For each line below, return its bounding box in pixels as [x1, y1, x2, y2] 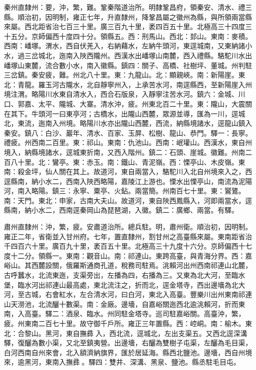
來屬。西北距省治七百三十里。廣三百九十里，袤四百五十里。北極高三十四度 [4, 21, 245, 32]
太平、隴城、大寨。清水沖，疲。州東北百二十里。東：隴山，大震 [38, 98, 245, 109]
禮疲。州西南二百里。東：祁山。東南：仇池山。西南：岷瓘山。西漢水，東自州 [4, 137, 252, 148]
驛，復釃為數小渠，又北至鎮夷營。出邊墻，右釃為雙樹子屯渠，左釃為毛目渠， [4, 337, 252, 348]
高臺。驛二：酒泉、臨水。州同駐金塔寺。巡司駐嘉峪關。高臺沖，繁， [24, 308, 245, 319]
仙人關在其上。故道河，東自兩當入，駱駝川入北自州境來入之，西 [45, 166, 252, 177]
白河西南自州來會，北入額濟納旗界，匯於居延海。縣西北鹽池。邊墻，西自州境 [4, 347, 252, 357]
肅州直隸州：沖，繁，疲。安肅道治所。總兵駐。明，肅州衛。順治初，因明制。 [4, 222, 252, 232]
